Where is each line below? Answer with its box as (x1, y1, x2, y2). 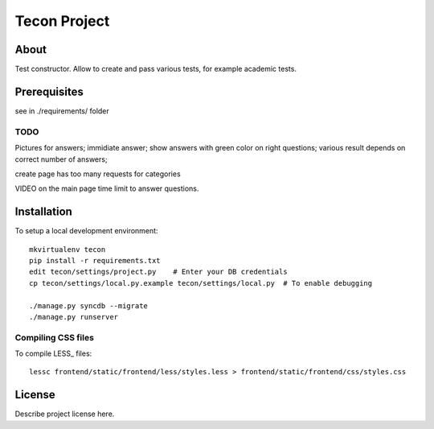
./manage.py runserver (29, 312, 119, 321)
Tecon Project (14, 12, 110, 30)
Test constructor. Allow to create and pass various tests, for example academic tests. (14, 64, 297, 74)
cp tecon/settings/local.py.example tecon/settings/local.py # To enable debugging (29, 278, 373, 287)
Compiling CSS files (14, 332, 94, 343)
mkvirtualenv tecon (29, 245, 106, 254)
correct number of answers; (14, 154, 108, 164)
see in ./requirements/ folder (14, 105, 110, 116)
